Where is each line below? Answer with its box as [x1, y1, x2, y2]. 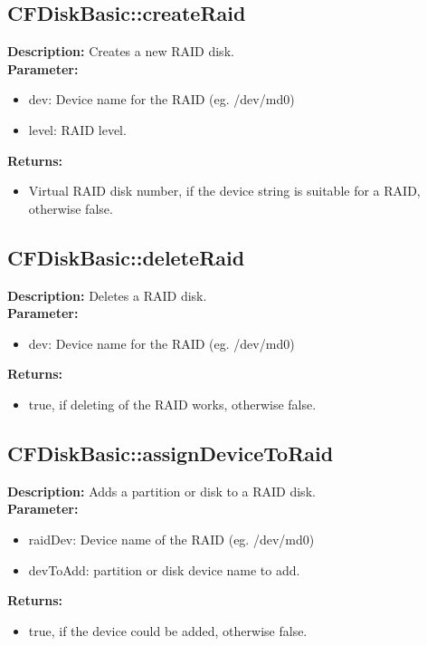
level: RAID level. [28, 120, 127, 139]
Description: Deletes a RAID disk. [7, 285, 207, 304]
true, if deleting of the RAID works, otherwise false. [28, 394, 317, 413]
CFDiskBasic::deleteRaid [7, 243, 245, 271]
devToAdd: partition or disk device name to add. [28, 560, 300, 579]
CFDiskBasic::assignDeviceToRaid [7, 439, 334, 467]
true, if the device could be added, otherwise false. [28, 621, 308, 640]
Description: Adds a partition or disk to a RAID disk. [7, 481, 316, 500]
